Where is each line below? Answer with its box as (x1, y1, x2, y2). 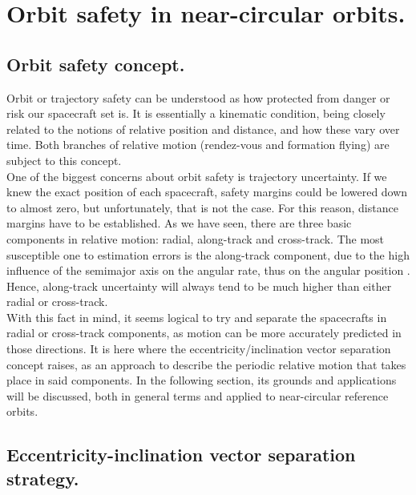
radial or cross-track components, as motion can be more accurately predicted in (6, 324, 402, 341)
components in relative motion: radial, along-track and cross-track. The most (6, 230, 385, 247)
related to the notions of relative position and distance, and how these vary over (6, 120, 400, 137)
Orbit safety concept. (6, 51, 185, 76)
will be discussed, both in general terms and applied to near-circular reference (6, 387, 389, 404)
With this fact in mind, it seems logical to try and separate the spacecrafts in (6, 308, 387, 325)
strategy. (6, 465, 79, 490)
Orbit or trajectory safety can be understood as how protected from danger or (6, 89, 390, 106)
